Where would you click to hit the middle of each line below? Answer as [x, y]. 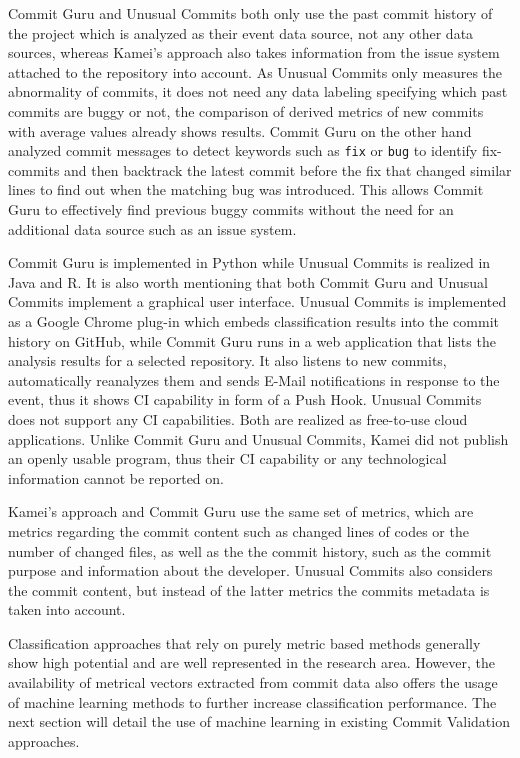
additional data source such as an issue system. [152, 228]
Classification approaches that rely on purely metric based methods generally [244, 642]
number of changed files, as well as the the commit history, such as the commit [250, 550]
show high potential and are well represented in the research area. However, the [251, 662]
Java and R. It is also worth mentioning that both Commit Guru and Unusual [248, 281]
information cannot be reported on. [116, 477]
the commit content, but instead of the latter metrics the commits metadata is [249, 589]
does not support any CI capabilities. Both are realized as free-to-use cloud [238, 418]
